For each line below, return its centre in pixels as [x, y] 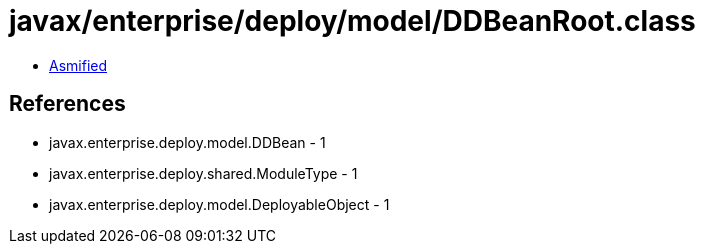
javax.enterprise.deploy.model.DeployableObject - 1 [219, 204]
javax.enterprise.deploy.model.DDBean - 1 [187, 142]
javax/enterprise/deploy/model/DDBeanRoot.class [352, 21]
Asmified [78, 65]
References [67, 104]
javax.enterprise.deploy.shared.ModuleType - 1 [203, 173]
